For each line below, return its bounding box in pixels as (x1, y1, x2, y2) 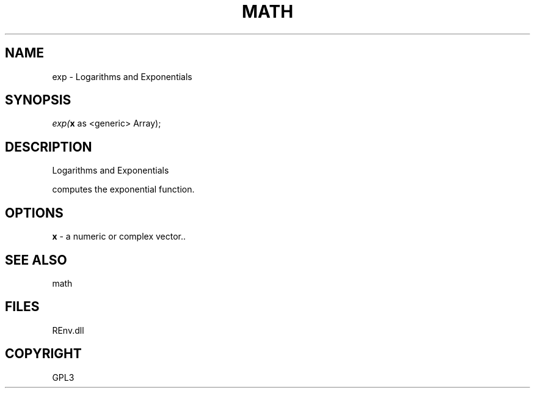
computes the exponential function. (52, 184, 195, 195)
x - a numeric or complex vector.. (52, 231, 186, 242)
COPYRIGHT (5, 346, 82, 362)
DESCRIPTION (5, 139, 92, 155)
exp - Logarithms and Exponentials (52, 71, 192, 82)
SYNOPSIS (5, 92, 71, 108)
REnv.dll (52, 325, 84, 336)
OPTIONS (5, 205, 64, 221)
